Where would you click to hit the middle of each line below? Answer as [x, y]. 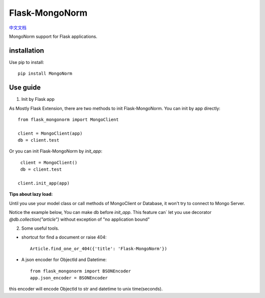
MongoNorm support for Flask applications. [53, 36]
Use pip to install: [26, 62]
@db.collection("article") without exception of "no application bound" [79, 219]
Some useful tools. [40, 228]
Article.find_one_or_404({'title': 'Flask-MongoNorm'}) [99, 249]
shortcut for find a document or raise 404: [64, 237]
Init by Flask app [38, 99]
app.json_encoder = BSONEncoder [69, 278]
